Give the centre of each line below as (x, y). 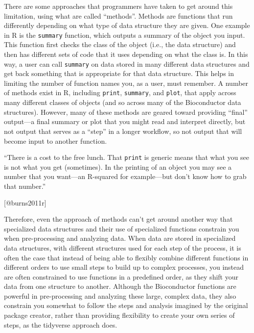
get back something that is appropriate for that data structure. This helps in (119, 73)
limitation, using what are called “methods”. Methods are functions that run (118, 15)
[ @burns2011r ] (25, 202)
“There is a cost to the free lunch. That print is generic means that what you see (127, 157)
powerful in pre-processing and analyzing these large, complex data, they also (120, 295)
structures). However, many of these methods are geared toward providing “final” (126, 112)
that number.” (25, 186)
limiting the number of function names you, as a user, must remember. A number (126, 83)
